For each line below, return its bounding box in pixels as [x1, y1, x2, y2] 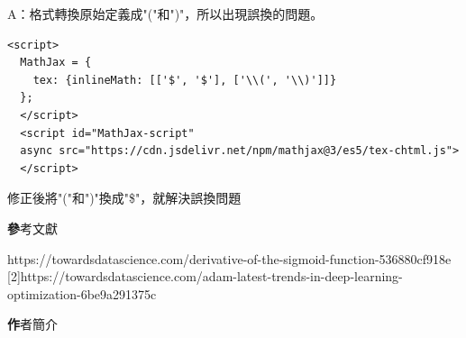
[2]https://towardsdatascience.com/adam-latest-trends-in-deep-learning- [7, 267, 403, 286]
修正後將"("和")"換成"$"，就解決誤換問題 [7, 188, 242, 207]
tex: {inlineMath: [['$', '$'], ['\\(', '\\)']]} [32, 73, 337, 87]
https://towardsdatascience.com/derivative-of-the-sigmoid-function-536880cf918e [7, 249, 452, 268]
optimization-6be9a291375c [7, 284, 157, 303]
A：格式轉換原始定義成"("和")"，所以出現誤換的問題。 [7, 5, 324, 23]
